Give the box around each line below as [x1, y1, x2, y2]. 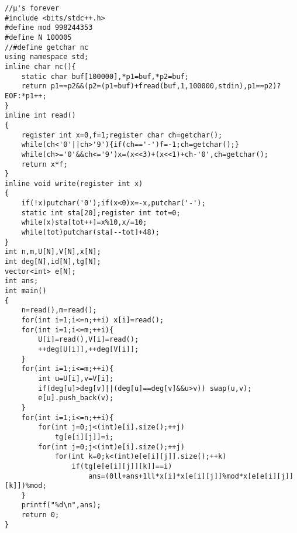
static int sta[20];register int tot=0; [21, 208, 181, 217]
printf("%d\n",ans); [21, 501, 101, 510]
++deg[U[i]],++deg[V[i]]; [38, 345, 139, 353]
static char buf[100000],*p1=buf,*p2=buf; [21, 72, 189, 81]
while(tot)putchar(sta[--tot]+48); [21, 228, 160, 237]
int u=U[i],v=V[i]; [38, 374, 114, 383]
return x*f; [21, 160, 68, 169]
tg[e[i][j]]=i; [54, 432, 114, 441]
